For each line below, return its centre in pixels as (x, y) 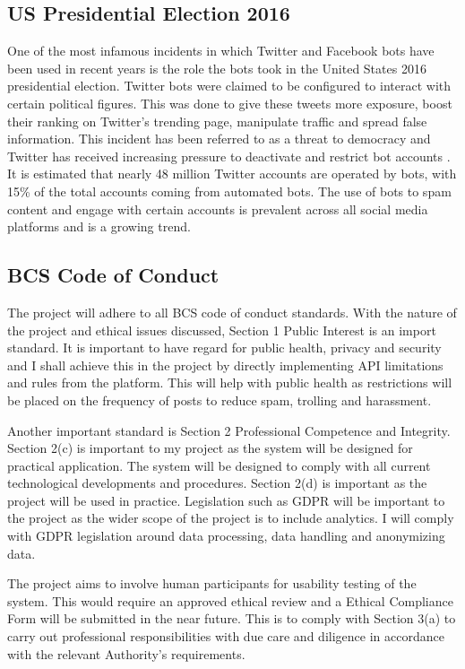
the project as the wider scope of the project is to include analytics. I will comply (231, 518)
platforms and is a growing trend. (99, 226)
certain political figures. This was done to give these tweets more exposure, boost (230, 103)
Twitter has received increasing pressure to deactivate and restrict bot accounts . (229, 156)
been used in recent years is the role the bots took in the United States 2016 (217, 68)
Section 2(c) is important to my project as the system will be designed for (210, 448)
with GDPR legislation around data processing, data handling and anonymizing (226, 536)
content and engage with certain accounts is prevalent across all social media (218, 209)
